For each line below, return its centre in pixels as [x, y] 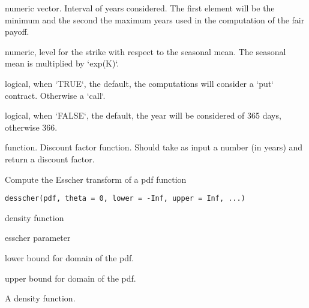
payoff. [17, 31]
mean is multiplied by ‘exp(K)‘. [62, 63]
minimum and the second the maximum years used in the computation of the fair [155, 19]
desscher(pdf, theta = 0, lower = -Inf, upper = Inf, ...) [125, 199]
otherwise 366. [31, 127]
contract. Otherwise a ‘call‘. [55, 95]
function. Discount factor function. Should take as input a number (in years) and [154, 147]
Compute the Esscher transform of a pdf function [96, 179]
